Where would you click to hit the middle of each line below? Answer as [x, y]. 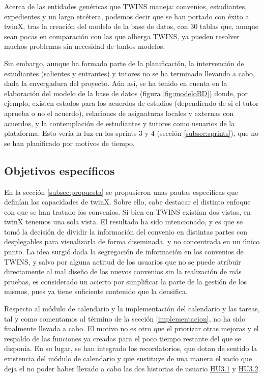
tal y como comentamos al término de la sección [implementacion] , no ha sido [125, 318]
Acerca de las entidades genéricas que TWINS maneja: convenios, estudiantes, [126, 6]
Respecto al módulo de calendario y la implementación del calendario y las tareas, [132, 309]
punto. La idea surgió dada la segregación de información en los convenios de [124, 252]
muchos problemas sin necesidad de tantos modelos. [85, 46]
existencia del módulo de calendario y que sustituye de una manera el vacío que [128, 358]
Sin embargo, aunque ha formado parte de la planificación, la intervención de [124, 63]
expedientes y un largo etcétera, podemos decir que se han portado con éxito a [127, 16]
